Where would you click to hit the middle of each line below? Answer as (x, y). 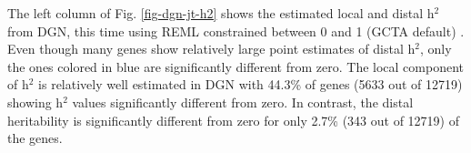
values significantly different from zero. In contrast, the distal (243, 102)
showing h (35, 102)
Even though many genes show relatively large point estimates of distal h (211, 49)
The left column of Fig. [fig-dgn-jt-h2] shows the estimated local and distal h (221, 13)
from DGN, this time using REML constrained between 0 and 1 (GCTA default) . (236, 31)
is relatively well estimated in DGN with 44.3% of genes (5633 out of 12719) (251, 84)
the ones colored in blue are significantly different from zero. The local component (235, 66)
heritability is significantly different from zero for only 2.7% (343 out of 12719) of (233, 120)
